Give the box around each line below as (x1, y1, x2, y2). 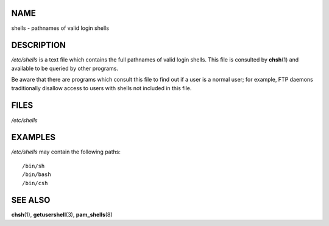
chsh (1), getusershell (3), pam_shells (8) (11, 211, 113, 219)
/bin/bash (22, 171, 51, 178)
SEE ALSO (11, 195, 51, 205)
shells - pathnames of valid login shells (11, 24, 110, 32)
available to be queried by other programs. (11, 65, 119, 72)
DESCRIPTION (11, 40, 66, 51)
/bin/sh (22, 162, 45, 169)
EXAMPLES (11, 132, 56, 143)
